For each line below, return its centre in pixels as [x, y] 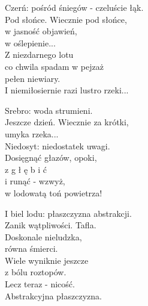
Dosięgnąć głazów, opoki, [51, 158]
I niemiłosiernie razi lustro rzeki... [67, 90]
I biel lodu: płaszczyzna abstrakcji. [68, 213]
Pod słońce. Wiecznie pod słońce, [66, 19]
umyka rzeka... [32, 133]
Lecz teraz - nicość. [40, 284]
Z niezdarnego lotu [39, 55]
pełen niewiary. [33, 78]
